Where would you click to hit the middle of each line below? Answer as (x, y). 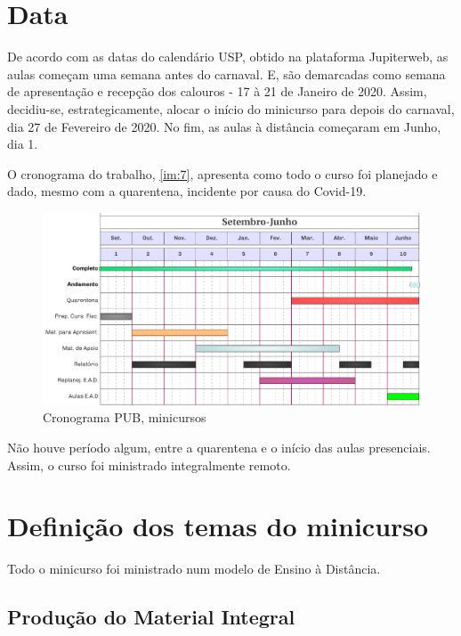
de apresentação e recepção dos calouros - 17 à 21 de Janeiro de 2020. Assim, (217, 91)
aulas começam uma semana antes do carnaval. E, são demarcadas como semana (226, 73)
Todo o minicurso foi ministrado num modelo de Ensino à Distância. (194, 569)
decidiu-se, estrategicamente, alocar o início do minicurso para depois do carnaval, (231, 108)
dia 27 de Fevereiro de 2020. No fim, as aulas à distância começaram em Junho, (224, 126)
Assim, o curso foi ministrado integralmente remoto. (149, 465)
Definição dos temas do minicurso (218, 526)
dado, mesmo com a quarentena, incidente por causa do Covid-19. (187, 191)
